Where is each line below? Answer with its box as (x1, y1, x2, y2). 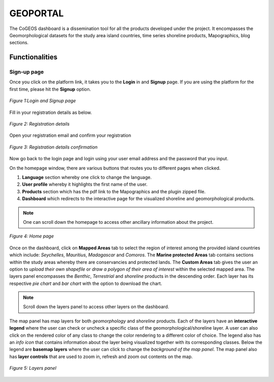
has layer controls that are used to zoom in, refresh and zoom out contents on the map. (9, 354, 193, 360)
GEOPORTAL (9, 8, 64, 19)
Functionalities (9, 53, 58, 62)
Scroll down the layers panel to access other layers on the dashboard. (23, 304, 169, 310)
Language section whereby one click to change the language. (22, 174, 152, 180)
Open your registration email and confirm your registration (9, 132, 131, 138)
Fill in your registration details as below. (9, 109, 92, 115)
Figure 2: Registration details (9, 121, 70, 127)
